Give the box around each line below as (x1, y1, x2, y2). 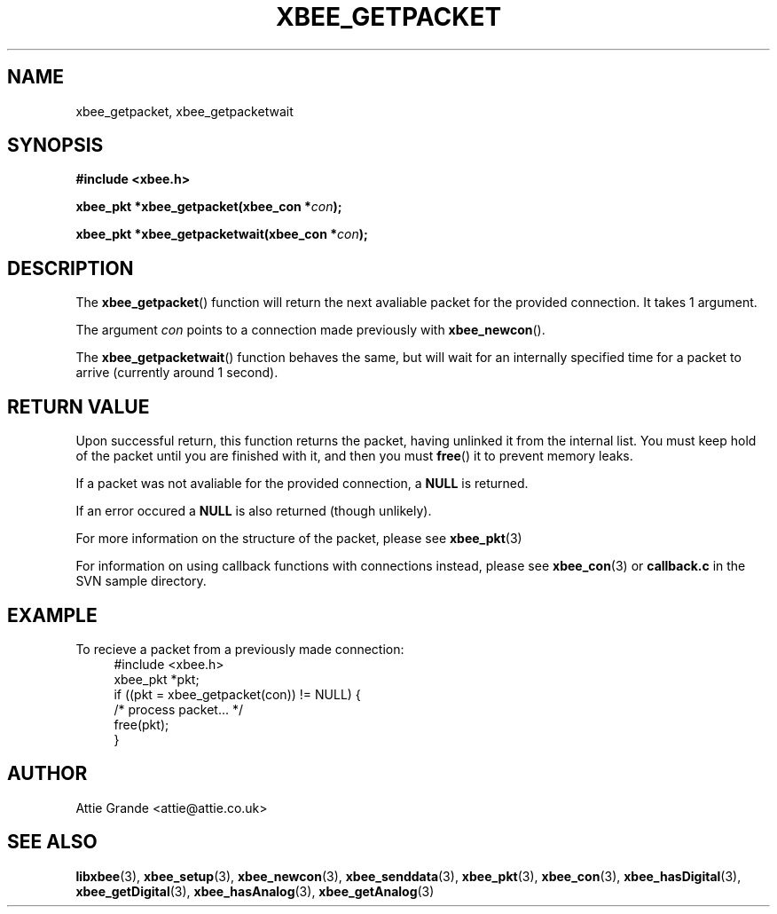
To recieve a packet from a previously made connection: (75, 641, 404, 657)
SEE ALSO (7, 831, 98, 854)
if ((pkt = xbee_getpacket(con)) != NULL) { (114, 686, 361, 702)
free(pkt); (114, 716, 169, 732)
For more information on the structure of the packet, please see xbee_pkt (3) (75, 531, 522, 547)
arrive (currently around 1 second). (75, 365, 279, 381)
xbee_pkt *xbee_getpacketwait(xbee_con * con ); (75, 226, 368, 242)
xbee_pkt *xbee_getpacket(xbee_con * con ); (75, 199, 342, 215)
